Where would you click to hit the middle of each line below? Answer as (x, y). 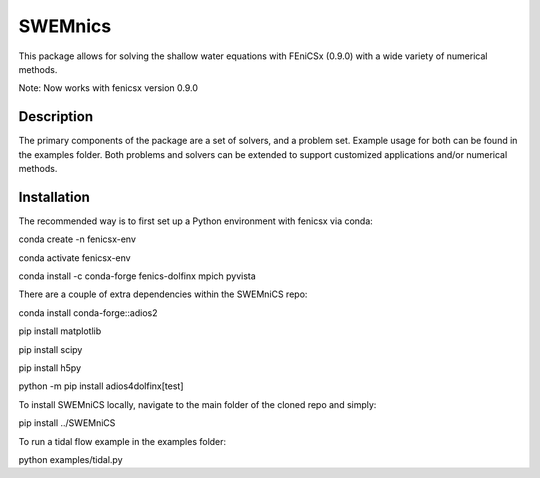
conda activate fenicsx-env (74, 257)
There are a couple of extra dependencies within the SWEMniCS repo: (163, 294)
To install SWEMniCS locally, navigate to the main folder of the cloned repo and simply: (197, 404)
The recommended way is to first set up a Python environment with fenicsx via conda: (196, 221)
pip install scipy (50, 349)
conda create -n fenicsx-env (77, 239)
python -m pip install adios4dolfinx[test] (101, 386)
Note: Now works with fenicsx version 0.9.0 (108, 88)
